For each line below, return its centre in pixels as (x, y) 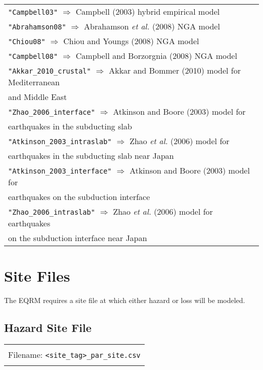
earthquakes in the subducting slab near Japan (91, 156)
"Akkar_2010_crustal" (50, 71)
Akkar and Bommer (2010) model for (175, 70)
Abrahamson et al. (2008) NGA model (152, 26)
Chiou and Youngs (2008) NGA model (131, 41)
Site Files (37, 276)
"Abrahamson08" (37, 27)
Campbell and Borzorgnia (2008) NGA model (156, 56)
